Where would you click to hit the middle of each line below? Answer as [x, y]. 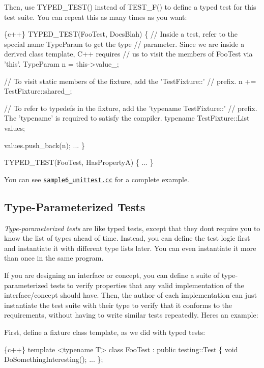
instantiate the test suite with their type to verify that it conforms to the [118, 305]
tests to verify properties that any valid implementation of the [147, 285]
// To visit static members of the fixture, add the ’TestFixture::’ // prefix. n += [130, 81]
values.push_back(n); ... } [45, 145]
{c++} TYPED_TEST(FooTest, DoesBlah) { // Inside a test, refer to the [121, 34]
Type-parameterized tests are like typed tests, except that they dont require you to [132, 228]
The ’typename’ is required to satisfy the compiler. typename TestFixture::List [127, 118]
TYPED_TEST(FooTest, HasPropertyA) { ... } [79, 162]
